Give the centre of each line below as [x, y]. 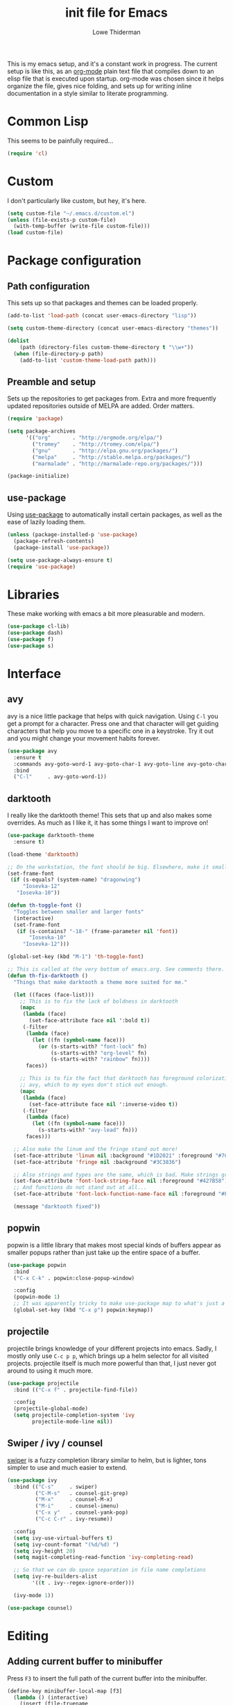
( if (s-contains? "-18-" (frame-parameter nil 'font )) [97, 931]
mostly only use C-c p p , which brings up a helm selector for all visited [108, 1356]
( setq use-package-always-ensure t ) [60, 560]
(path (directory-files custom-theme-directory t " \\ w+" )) [107, 347]
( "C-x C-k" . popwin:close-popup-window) [74, 1278]
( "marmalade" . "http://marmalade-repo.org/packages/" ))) [118, 464]
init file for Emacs [116, 13]
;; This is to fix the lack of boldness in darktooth [99, 1001]
